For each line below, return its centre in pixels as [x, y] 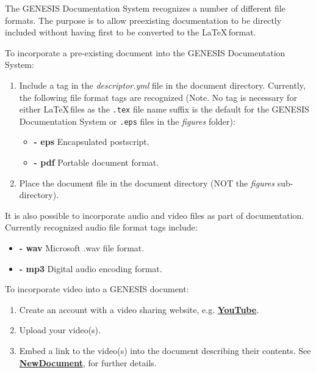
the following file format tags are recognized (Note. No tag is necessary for [158, 97]
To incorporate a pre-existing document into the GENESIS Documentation [145, 52]
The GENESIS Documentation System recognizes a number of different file [145, 8]
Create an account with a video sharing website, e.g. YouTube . [139, 309]
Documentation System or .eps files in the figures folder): [127, 121]
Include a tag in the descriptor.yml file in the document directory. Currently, [162, 85]
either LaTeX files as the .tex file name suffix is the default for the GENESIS [164, 109]
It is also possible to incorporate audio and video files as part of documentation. [155, 215]
